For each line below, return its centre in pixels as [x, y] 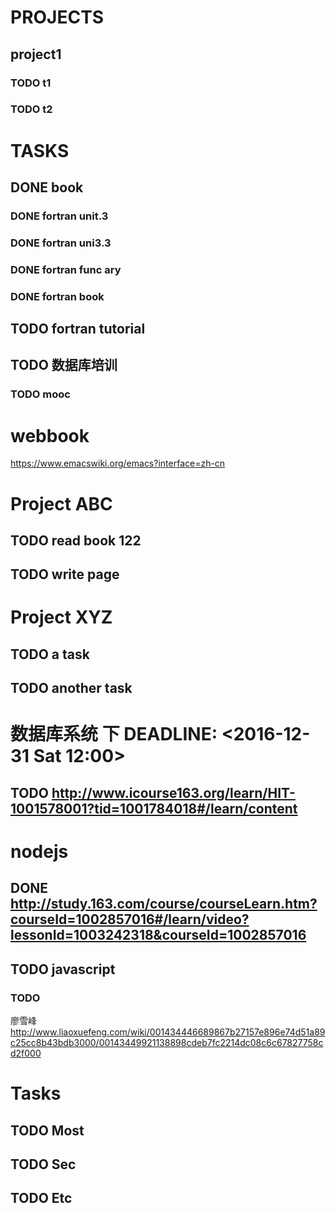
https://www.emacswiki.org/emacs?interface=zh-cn [118, 463]
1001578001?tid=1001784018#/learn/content [154, 808]
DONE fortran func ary [66, 269]
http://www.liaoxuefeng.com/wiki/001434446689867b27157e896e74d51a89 [168, 1032]
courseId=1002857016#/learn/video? [130, 919]
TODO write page [65, 574]
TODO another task [71, 688]
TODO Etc [41, 1198]
